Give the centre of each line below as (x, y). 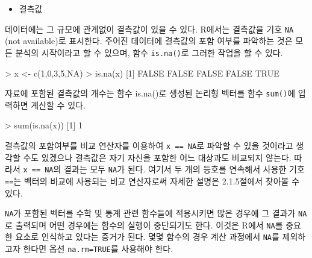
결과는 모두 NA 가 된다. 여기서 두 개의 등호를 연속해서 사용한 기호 (184, 169)
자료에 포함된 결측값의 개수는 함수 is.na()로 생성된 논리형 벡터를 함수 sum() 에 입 (155, 93)
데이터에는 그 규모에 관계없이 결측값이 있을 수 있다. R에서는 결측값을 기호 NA (149, 29)
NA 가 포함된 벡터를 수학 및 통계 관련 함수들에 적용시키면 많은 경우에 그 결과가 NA (156, 213)
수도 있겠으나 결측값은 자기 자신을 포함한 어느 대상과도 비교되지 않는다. (157, 157)
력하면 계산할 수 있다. (45, 105)
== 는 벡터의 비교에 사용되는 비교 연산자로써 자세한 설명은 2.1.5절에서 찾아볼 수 (152, 181)
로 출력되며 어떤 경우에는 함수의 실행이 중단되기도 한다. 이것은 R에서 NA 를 (144, 225)
